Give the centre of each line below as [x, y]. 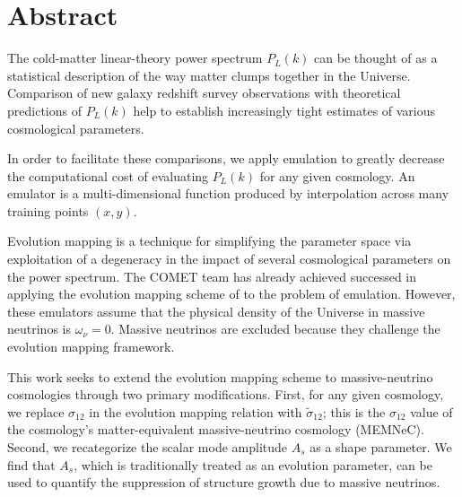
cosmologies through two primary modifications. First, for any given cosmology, [226, 394]
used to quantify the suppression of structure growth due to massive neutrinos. [224, 482]
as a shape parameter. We [381, 447]
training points [48, 210]
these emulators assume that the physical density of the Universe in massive [216, 311]
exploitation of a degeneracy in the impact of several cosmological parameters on [229, 259]
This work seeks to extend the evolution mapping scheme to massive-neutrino [220, 376]
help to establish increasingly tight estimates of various [284, 110]
